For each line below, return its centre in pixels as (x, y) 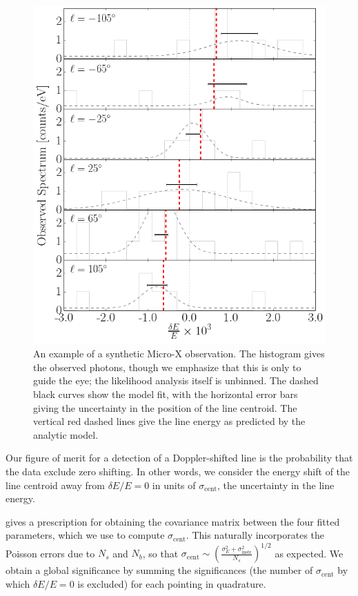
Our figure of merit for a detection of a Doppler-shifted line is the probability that (179, 458)
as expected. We (309, 553)
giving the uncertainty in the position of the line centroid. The (165, 407)
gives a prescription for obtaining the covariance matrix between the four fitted (173, 521)
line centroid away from (55, 485)
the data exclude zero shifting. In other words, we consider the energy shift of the (178, 471)
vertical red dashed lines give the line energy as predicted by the (169, 421)
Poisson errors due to (50, 553)
